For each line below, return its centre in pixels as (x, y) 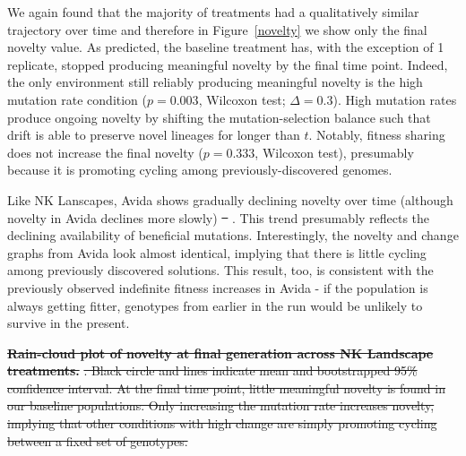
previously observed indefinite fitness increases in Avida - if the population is (218, 287)
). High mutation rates (395, 99)
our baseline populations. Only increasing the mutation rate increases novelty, (221, 405)
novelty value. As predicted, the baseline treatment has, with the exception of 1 (226, 47)
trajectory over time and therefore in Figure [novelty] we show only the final (217, 29)
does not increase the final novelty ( (105, 152)
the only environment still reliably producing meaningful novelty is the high (215, 82)
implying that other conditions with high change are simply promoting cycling (222, 423)
